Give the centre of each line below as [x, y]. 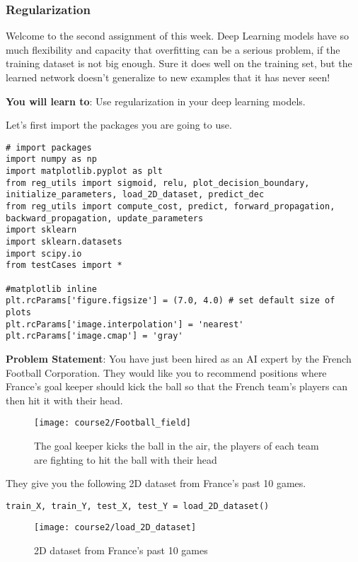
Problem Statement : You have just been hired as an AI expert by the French [179, 358]
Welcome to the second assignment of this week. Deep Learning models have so [177, 36]
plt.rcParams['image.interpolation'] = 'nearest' [125, 324]
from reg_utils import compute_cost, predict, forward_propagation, [171, 207]
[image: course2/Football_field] [112, 423]
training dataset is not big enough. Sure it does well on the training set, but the [179, 63]
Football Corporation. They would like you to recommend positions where [166, 372]
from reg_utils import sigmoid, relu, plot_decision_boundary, [158, 183]
